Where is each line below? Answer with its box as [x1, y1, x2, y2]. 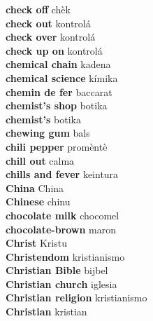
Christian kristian [6, 304, 87, 319]
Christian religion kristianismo [6, 290, 147, 305]
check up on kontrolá [6, 43, 103, 57]
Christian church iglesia [6, 276, 117, 291]
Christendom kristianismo [6, 249, 125, 264]
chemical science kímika [6, 70, 118, 85]
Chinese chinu [6, 194, 71, 209]
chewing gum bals [6, 125, 90, 140]
